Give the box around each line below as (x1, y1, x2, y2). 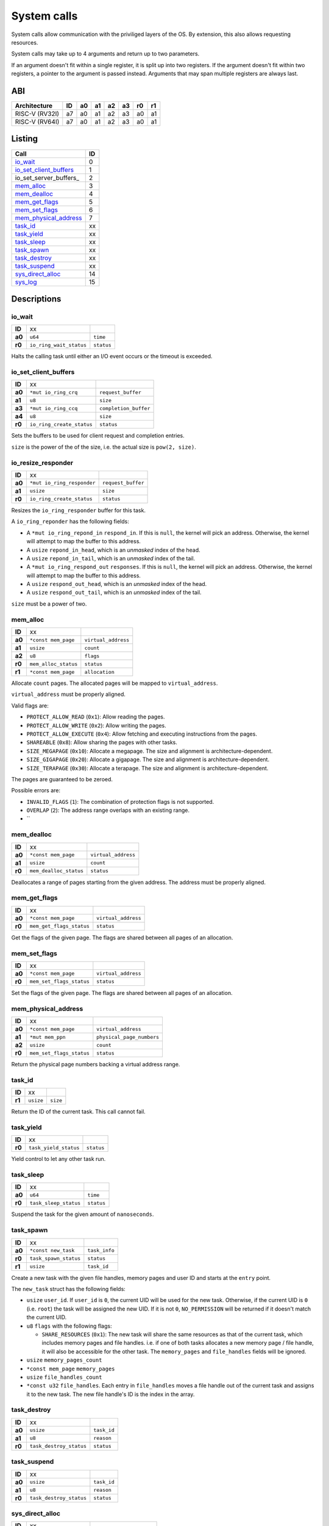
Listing (11, 134, 38, 144)
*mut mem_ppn (29, 1033, 66, 1040)
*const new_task (29, 1247, 75, 1254)
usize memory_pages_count (26, 1357, 102, 1364)
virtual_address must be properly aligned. (11, 690, 126, 698)
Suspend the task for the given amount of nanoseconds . (11, 1210, 154, 1218)
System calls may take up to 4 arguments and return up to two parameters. (11, 50, 200, 57)
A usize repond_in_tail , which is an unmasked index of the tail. (26, 554, 196, 562)
